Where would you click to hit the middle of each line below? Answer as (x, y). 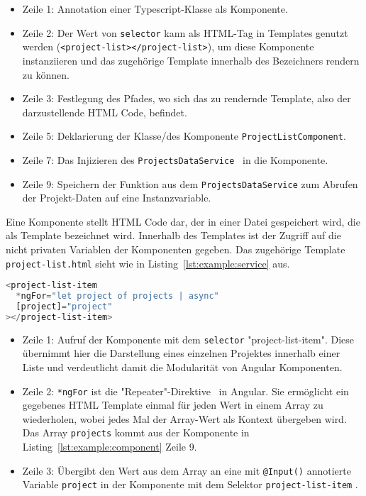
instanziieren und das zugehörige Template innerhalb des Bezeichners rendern (191, 60)
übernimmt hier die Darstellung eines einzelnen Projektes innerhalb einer (181, 353)
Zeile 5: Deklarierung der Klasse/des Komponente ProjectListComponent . (184, 136)
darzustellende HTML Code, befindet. (105, 112)
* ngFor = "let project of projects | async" (117, 296)
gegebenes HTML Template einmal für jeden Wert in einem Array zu (173, 405)
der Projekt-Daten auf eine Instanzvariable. (117, 198)
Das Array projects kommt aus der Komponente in (136, 432)
